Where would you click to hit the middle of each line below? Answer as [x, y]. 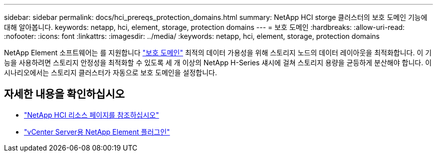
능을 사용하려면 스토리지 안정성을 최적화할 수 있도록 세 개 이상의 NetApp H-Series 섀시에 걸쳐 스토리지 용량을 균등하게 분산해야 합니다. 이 [218, 63]
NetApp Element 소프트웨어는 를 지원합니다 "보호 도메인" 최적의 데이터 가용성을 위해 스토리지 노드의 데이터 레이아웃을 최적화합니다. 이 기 [218, 53]
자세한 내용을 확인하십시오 [64, 94]
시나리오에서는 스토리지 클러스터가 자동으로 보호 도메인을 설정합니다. [110, 73]
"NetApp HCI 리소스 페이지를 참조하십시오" [92, 115]
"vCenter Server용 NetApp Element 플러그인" [97, 132]
